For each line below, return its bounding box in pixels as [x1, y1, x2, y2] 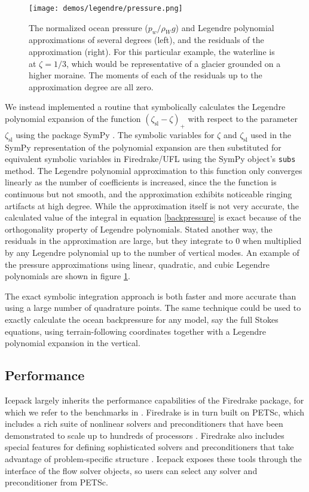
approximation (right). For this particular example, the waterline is [29, 45, 275, 58]
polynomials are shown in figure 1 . [5, 270, 130, 282]
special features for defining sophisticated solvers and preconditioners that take [5, 441, 294, 453]
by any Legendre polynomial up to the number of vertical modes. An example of [5, 246, 299, 259]
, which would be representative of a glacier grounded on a [66, 57, 281, 69]
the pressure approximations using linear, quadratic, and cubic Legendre [5, 258, 270, 270]
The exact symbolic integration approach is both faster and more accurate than [5, 289, 296, 302]
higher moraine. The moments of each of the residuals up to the [29, 69, 262, 81]
